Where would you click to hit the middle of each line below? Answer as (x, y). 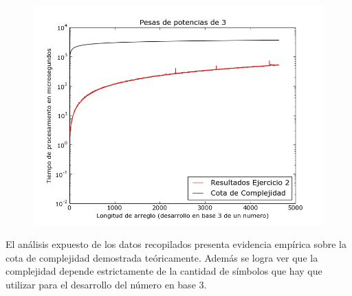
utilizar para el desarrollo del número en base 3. (106, 284)
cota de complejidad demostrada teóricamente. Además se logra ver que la (162, 257)
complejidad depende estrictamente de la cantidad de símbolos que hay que (164, 271)
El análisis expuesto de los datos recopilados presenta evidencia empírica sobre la (176, 244)
